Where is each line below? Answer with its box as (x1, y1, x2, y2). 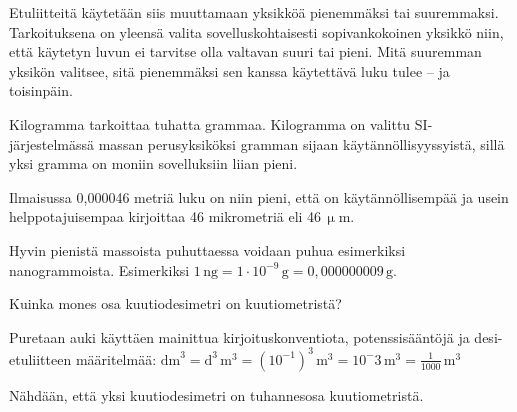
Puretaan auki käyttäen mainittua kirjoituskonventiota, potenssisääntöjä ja (9, 326, 470, 347)
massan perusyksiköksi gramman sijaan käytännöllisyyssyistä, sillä (98, 133, 505, 154)
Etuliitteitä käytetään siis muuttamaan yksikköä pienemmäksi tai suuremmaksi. (9, 2, 499, 22)
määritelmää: (75, 348, 157, 369)
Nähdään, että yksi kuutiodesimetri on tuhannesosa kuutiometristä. (9, 384, 424, 405)
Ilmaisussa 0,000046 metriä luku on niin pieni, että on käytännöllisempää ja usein (9, 186, 509, 207)
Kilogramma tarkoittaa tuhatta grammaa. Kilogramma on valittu (9, 113, 411, 134)
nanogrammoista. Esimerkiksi (9, 259, 190, 280)
